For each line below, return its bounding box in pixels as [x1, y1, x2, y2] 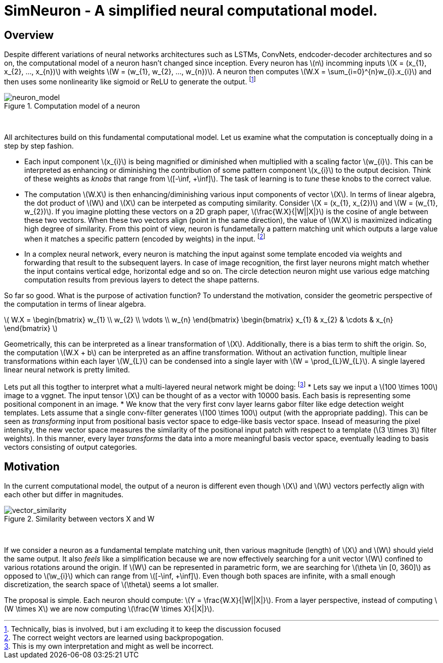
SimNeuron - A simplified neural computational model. [4, 2, 378, 19]
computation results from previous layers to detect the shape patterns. [24, 275, 259, 285]
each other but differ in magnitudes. [4, 490, 124, 499]
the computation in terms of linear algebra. [4, 300, 146, 309]
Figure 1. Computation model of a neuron [4, 101, 140, 110]
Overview [4, 28, 54, 41]
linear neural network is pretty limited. [4, 365, 130, 374]
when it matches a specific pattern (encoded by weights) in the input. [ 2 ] [24, 232, 265, 243]
